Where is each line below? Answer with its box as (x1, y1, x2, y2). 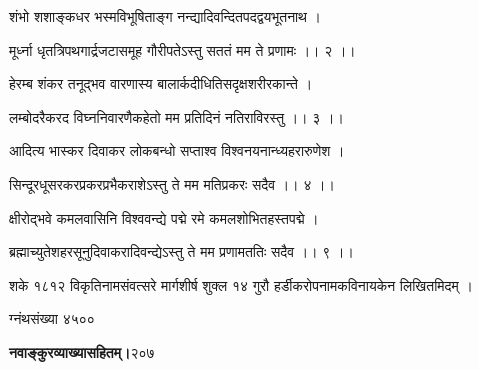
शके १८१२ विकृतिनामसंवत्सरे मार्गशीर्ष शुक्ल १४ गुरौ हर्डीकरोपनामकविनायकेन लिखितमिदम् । (9, 274, 473, 295)
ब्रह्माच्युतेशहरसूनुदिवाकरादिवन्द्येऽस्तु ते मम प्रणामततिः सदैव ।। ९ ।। (9, 241, 354, 262)
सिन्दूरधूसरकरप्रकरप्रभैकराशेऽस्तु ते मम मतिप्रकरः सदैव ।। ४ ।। (9, 173, 335, 194)
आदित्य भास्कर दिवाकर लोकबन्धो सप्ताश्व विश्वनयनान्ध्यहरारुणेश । (9, 140, 345, 161)
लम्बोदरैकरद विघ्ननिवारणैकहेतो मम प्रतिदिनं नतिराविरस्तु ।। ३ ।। (9, 106, 344, 127)
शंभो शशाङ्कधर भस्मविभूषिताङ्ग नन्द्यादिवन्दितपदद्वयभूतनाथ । (9, 6, 322, 26)
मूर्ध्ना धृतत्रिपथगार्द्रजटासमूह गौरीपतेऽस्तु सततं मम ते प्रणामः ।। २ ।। (9, 39, 356, 60)
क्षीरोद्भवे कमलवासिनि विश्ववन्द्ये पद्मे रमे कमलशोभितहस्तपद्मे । (9, 207, 319, 228)
